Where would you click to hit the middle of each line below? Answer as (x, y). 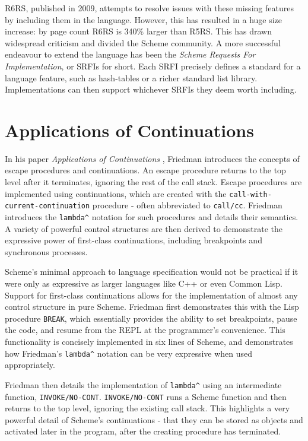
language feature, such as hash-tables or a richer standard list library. (131, 77)
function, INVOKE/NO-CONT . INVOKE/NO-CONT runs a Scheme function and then (146, 396)
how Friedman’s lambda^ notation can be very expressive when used (129, 353)
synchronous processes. (46, 251)
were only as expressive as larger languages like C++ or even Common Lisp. (144, 283)
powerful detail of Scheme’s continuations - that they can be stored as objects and (154, 419)
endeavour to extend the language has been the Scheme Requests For (130, 54)
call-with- (250, 194)
